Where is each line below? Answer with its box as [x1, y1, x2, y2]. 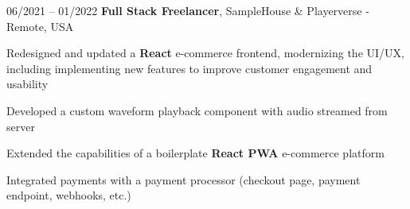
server [6, 118, 35, 134]
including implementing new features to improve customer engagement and [6, 60, 373, 76]
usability [6, 75, 49, 92]
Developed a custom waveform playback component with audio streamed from [6, 102, 388, 118]
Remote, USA [6, 17, 74, 34]
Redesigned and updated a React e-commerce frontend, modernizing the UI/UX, [6, 45, 404, 61]
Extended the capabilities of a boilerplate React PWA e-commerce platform [6, 145, 385, 161]
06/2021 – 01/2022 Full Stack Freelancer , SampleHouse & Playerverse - [6, 2, 369, 18]
